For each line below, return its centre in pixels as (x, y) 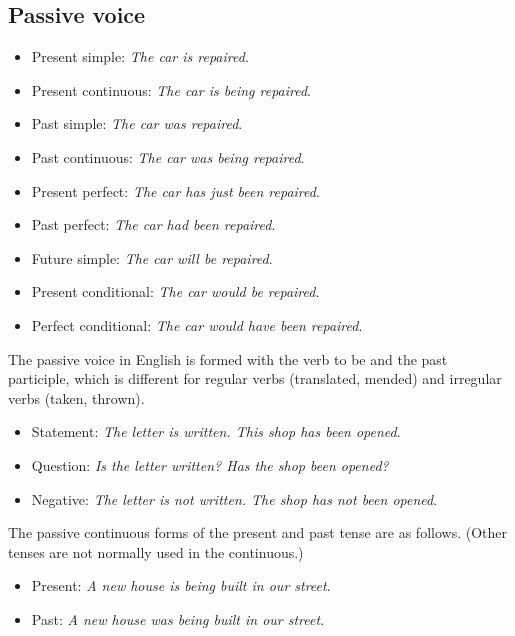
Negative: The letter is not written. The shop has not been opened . (234, 498)
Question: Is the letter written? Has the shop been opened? (210, 464)
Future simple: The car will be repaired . (152, 257)
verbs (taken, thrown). (76, 397)
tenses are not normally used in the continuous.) (156, 551)
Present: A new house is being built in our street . (181, 585)
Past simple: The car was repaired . (137, 123)
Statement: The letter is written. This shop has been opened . (216, 431)
